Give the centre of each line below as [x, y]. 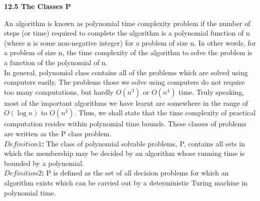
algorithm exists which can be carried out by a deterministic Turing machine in [126, 182]
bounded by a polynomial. [44, 163]
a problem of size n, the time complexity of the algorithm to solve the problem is [128, 52]
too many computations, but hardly [59, 91]
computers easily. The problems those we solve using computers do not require [124, 82]
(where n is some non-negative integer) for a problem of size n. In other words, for [130, 42]
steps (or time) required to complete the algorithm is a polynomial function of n [127, 33]
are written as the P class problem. [58, 133]
